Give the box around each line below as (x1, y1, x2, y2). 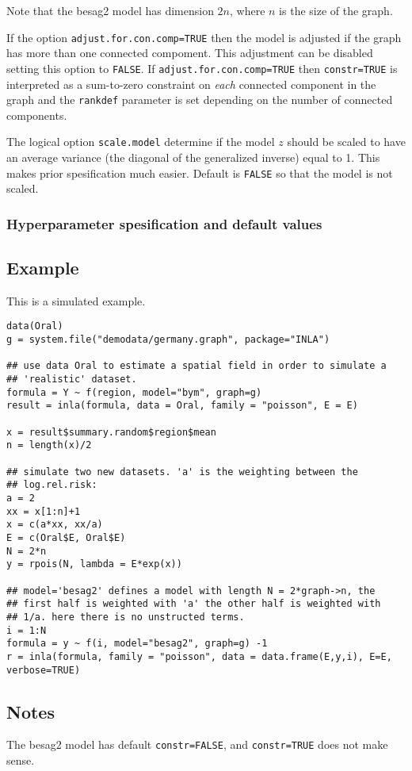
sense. (6, 752, 35, 769)
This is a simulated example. (6, 292, 146, 309)
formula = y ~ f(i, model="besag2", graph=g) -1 (6, 638, 268, 650)
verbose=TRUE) (6, 664, 81, 676)
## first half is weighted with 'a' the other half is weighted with (6, 598, 381, 610)
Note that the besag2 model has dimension (6, 2, 214, 18)
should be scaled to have (287, 133, 406, 150)
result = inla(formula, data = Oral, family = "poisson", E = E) (6, 400, 358, 412)
